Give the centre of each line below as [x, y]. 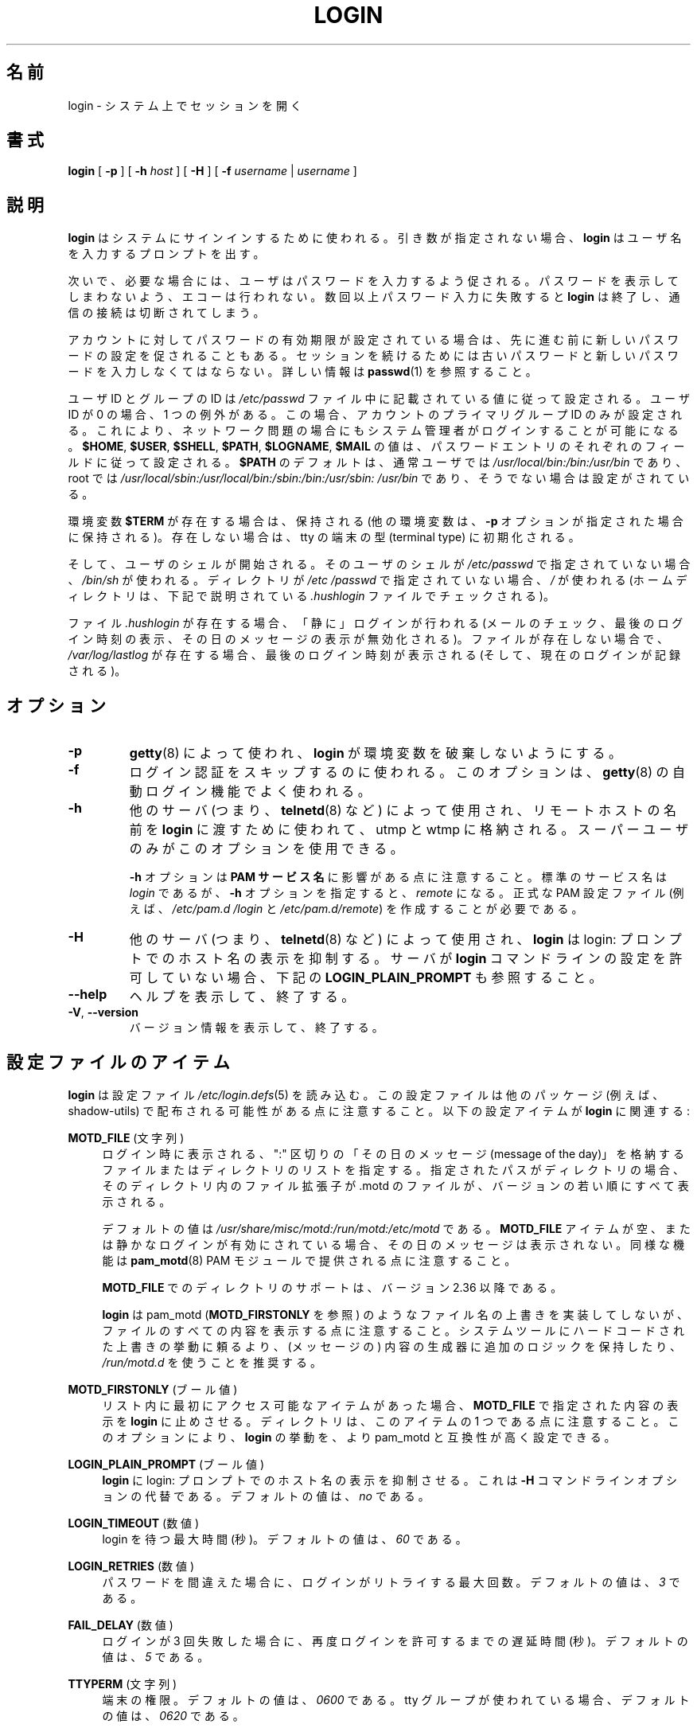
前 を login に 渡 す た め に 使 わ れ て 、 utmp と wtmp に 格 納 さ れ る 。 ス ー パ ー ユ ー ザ [409, 830]
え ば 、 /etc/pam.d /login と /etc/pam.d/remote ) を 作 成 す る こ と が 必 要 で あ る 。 [356, 909]
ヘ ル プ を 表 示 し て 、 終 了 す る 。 [242, 997]
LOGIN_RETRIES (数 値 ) [131, 1566]
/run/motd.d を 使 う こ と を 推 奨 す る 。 [212, 1362]
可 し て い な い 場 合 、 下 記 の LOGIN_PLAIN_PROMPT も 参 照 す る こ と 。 [366, 978]
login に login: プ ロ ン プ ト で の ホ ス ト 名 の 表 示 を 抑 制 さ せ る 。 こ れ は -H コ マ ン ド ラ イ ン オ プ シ [389, 1480]
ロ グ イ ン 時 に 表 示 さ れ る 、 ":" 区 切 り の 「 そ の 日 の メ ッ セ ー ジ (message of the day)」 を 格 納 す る [393, 1153]
